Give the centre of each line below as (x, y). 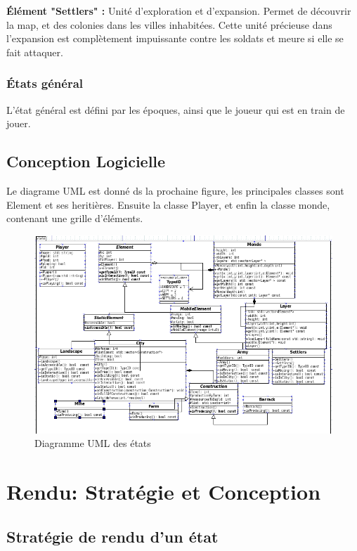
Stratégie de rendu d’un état (112, 536)
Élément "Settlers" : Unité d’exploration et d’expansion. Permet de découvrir (179, 11)
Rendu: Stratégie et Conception (164, 492)
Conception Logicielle (86, 161)
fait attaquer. (35, 52)
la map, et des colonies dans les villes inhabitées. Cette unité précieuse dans (169, 24)
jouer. (19, 123)
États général (45, 83)
